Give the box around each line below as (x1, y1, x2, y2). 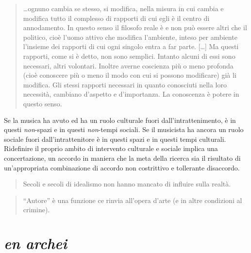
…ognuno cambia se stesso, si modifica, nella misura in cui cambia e (23, 3, 224, 13)
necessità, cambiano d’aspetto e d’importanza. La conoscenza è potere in (23, 89, 239, 99)
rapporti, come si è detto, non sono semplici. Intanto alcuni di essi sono (23, 51, 235, 61)
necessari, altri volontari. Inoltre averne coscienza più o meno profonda (23, 60, 234, 70)
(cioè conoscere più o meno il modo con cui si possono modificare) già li (23, 70, 236, 80)
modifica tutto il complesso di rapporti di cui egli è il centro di (23, 13, 210, 23)
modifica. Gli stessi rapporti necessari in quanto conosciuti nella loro (23, 79, 227, 89)
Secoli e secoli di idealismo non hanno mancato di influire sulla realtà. (23, 179, 231, 189)
